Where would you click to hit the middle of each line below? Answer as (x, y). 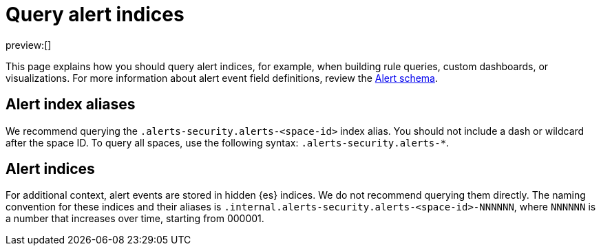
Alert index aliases (71, 105)
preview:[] (29, 45)
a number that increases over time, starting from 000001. (135, 219)
